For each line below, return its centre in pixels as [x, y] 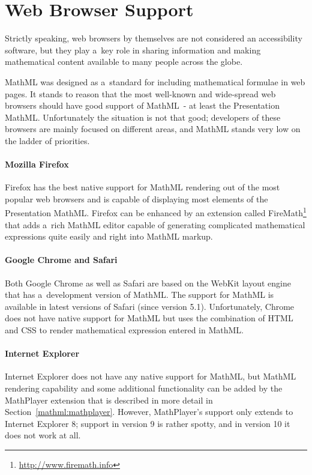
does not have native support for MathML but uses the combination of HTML [149, 318]
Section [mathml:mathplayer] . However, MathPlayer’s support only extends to [149, 412]
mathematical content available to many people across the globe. [124, 62]
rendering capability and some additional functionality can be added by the [144, 388]
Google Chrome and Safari [61, 260]
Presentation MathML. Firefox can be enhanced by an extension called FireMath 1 [156, 212]
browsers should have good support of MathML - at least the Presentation [142, 105]
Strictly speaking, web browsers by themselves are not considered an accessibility [154, 38]
